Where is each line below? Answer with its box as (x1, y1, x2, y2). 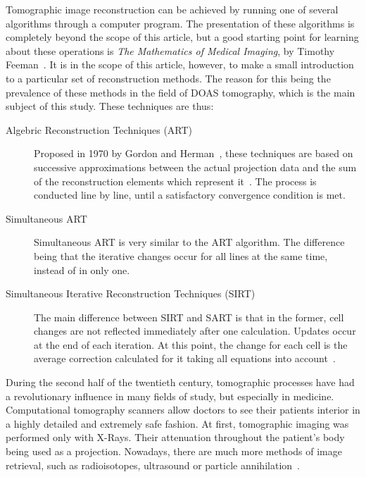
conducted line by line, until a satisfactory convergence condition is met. (34, 187, 346, 202)
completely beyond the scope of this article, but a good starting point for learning (6, 30, 359, 44)
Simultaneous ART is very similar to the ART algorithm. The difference (34, 235, 345, 249)
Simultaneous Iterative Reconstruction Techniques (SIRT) (6, 286, 255, 301)
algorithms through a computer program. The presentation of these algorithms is (6, 16, 355, 30)
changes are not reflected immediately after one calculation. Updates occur (34, 323, 356, 338)
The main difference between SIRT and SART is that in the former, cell (34, 309, 344, 324)
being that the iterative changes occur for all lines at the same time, (34, 248, 328, 263)
